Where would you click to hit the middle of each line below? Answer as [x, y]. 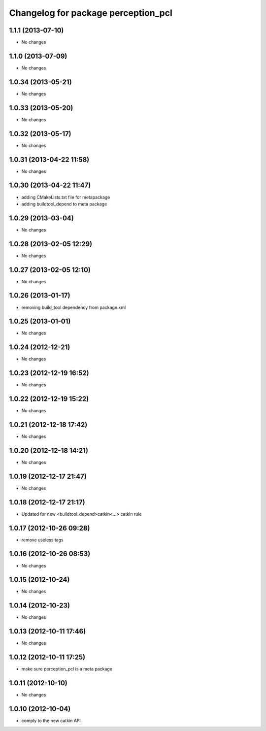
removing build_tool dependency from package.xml [74, 307]
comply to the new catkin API [51, 721]
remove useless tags [42, 540]
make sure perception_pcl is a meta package [67, 669]
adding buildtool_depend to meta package [64, 204]
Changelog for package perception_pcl [91, 13]
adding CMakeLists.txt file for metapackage [66, 197]
